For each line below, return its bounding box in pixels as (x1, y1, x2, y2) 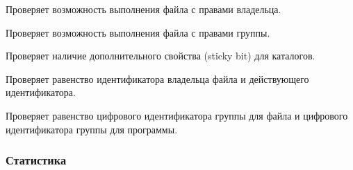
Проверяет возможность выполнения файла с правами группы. (6, 25, 270, 39)
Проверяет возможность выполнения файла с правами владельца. (6, 2, 281, 16)
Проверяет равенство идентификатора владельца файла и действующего (6, 71, 309, 86)
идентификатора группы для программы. (6, 122, 178, 136)
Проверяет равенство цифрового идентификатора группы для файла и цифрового (6, 108, 348, 122)
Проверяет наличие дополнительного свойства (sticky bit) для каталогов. (6, 48, 315, 63)
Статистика (6, 151, 67, 169)
